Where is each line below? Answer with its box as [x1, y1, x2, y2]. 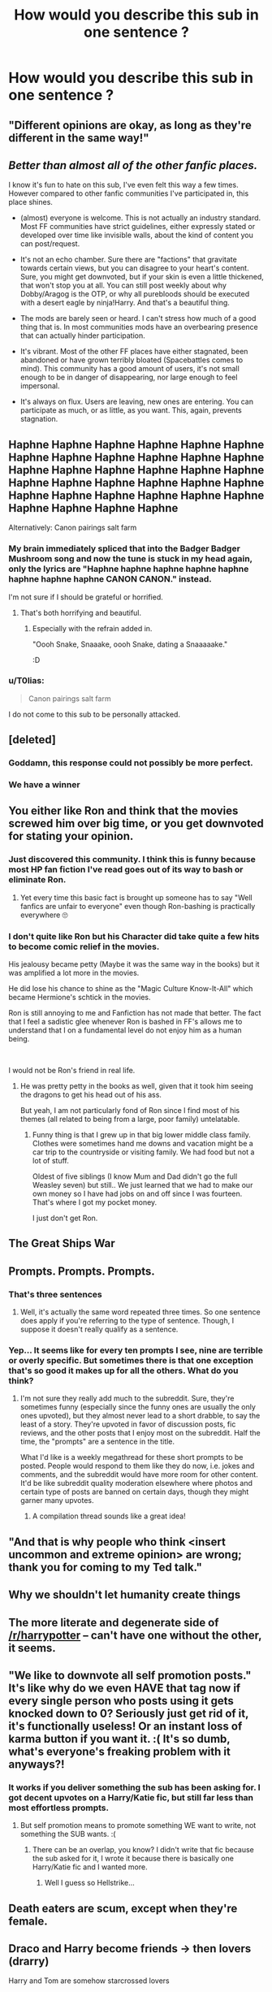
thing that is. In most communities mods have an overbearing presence [19, 323, 258, 332]
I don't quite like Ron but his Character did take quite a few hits [8, 930, 260, 942]
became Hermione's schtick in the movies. [8, 993, 151, 1002]
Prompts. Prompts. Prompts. [8, 1264, 156, 1278]
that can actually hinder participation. [19, 331, 146, 340]
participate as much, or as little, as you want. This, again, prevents [19, 405, 242, 415]
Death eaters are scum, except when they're [8, 1901, 238, 1915]
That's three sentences [8, 1288, 103, 1300]
